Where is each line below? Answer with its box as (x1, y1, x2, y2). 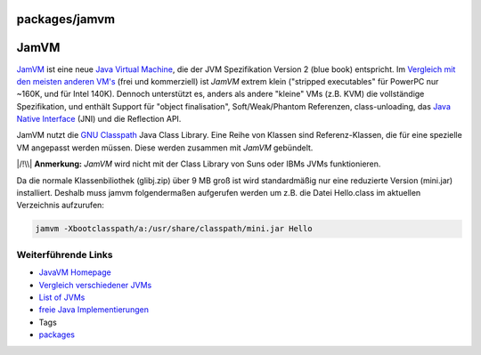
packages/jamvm (16, 12, 116, 27)
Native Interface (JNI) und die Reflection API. (16, 114, 182, 125)
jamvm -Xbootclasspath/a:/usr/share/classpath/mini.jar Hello (35, 223, 313, 234)
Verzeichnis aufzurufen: (16, 200, 104, 211)
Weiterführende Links (16, 248, 113, 261)
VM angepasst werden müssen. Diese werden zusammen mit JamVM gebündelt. (16, 142, 314, 153)
